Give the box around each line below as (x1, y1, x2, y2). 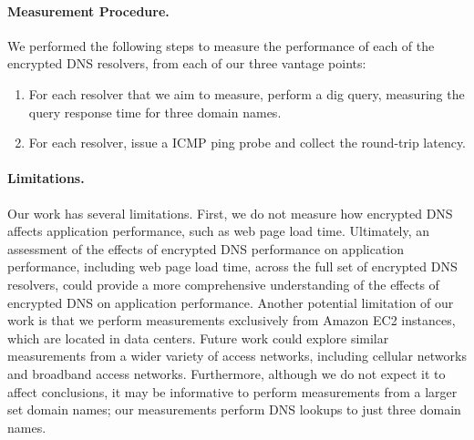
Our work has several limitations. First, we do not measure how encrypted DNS (7, 203, 453, 222)
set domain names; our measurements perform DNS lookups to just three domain (7, 400, 461, 419)
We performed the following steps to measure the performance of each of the (7, 36, 435, 55)
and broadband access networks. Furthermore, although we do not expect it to (7, 363, 446, 383)
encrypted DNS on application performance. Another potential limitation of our (7, 292, 454, 312)
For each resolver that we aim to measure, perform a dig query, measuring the (28, 84, 465, 103)
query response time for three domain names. (28, 102, 282, 121)
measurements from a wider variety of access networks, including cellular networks (7, 346, 467, 365)
